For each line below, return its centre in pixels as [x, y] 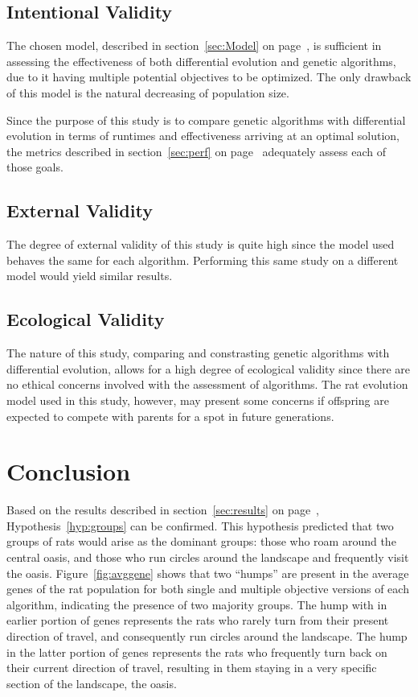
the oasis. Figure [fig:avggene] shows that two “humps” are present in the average [208, 573]
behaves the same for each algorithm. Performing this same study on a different [203, 260]
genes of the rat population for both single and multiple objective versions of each [208, 589]
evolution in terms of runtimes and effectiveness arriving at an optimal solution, [203, 136]
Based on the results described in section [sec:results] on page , [163, 510]
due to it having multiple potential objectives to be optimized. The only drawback [209, 77]
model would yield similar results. [90, 276]
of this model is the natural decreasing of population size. [148, 92]
